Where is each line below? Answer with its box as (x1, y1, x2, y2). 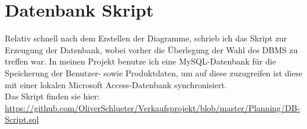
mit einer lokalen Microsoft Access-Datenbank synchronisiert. (5, 78, 227, 91)
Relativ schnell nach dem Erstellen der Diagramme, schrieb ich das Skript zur (5, 32, 287, 44)
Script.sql (5, 113, 39, 125)
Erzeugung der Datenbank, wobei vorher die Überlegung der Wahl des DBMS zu (5, 43, 298, 56)
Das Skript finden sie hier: (5, 90, 100, 102)
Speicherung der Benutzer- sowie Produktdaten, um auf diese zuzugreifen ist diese (5, 66, 303, 79)
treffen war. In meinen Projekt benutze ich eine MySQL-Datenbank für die (5, 55, 276, 67)
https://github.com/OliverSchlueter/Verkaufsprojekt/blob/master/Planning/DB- (5, 101, 300, 114)
